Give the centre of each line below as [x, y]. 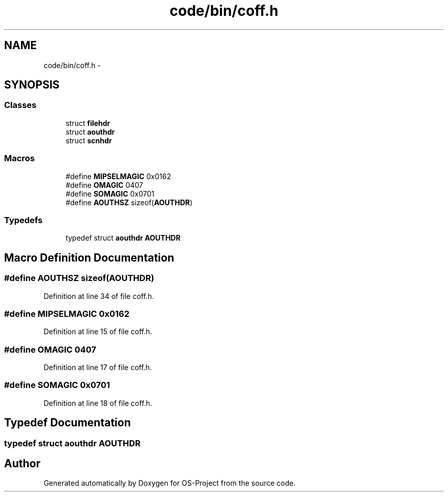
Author [22, 464]
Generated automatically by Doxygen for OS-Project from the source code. [170, 483]
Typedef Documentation [68, 423]
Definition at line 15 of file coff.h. [98, 332]
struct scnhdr [89, 140]
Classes [20, 105]
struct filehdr [88, 123]
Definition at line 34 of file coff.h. [99, 296]
